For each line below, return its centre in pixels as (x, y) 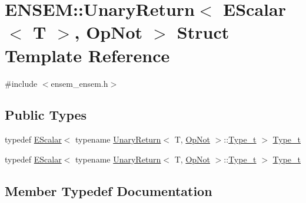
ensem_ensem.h (79, 83)
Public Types (46, 115)
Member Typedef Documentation (109, 190)
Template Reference (87, 55)
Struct (203, 32)
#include (21, 83)
